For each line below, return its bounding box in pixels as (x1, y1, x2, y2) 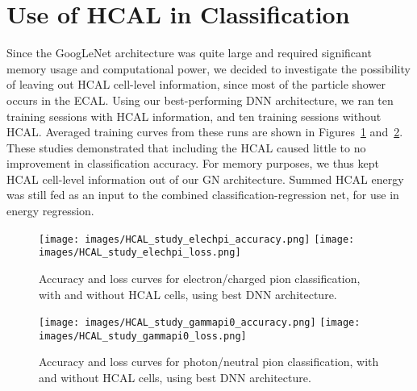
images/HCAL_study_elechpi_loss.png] (39, 247, 241, 259)
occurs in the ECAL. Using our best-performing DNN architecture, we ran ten (6, 91, 394, 108)
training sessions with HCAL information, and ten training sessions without (6, 107, 382, 124)
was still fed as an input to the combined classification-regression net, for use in (6, 186, 399, 203)
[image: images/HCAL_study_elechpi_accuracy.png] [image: (39, 233, 355, 245)
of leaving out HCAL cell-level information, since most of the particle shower (6, 76, 386, 93)
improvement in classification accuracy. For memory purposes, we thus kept (6, 155, 379, 172)
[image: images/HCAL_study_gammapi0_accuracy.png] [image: (39, 317, 361, 329)
